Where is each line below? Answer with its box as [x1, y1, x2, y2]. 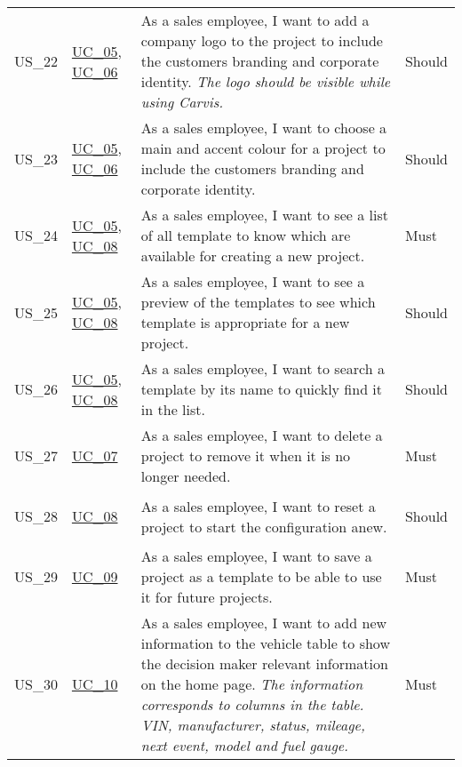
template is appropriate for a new [140, 312, 350, 332]
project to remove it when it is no [140, 445, 351, 466]
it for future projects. [140, 587, 273, 607]
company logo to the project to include [140, 30, 383, 51]
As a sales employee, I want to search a [140, 358, 385, 379]
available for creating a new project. [140, 245, 365, 266]
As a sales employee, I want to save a [140, 546, 372, 566]
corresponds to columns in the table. [140, 694, 364, 715]
